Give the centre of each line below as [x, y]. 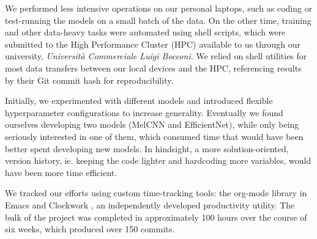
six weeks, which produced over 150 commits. [90, 229]
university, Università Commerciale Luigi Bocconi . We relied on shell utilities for [156, 56]
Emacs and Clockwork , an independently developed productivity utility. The [150, 204]
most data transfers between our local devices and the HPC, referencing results [153, 68]
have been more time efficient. [61, 172]
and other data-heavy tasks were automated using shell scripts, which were [145, 32]
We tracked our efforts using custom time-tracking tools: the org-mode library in [156, 193]
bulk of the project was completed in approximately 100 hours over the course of [156, 217]
